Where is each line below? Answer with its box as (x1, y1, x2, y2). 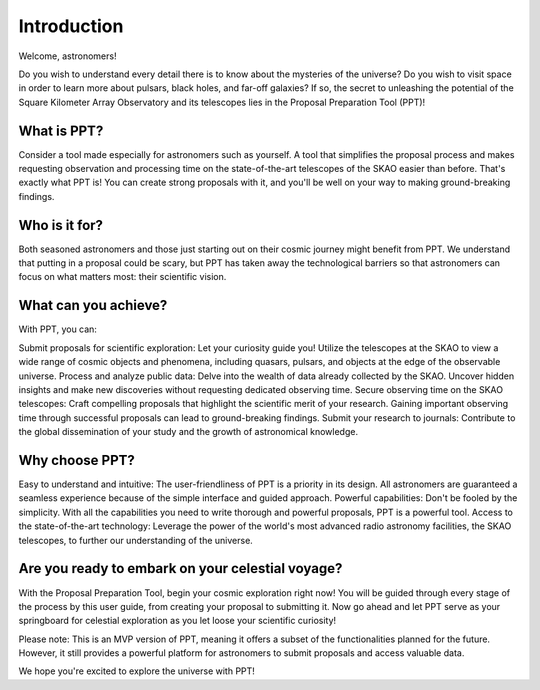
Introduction (18, 15, 124, 37)
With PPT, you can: (18, 323, 97, 335)
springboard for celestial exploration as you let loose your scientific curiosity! (18, 615, 337, 627)
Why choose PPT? (18, 451, 135, 469)
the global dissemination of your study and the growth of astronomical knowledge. (18, 426, 359, 438)
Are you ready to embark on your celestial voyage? (18, 560, 343, 577)
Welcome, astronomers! (18, 50, 117, 62)
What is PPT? (18, 122, 104, 139)
